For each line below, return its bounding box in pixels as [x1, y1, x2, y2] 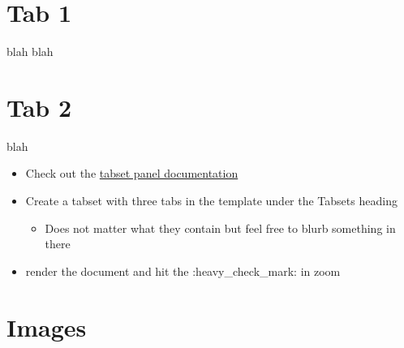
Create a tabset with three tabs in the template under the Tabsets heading [25, 192, 398, 209]
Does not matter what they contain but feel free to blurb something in [45, 219, 396, 236]
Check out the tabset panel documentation [25, 165, 239, 182]
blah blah [6, 43, 54, 60]
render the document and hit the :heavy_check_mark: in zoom [25, 262, 341, 279]
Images [6, 310, 87, 343]
